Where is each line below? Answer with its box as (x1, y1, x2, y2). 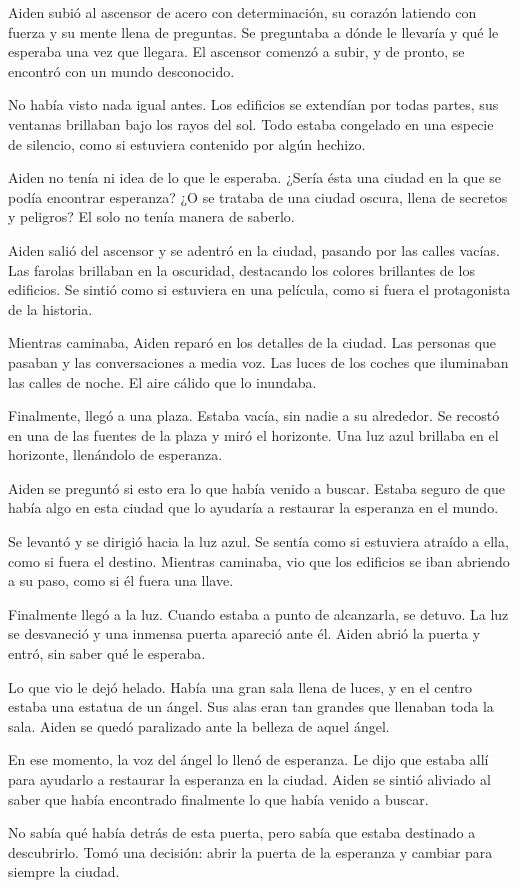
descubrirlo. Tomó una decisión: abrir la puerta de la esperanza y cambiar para (8, 841, 493, 862)
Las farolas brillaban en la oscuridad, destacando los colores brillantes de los (8, 259, 475, 280)
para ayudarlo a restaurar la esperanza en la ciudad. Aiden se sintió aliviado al (8, 769, 491, 789)
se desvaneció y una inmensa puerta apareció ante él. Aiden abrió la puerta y (8, 623, 481, 644)
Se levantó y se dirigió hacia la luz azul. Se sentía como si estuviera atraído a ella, (8, 531, 509, 552)
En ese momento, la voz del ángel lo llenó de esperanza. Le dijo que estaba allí (8, 749, 489, 770)
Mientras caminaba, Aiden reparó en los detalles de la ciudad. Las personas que (8, 332, 497, 353)
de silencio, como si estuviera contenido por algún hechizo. (8, 133, 366, 154)
